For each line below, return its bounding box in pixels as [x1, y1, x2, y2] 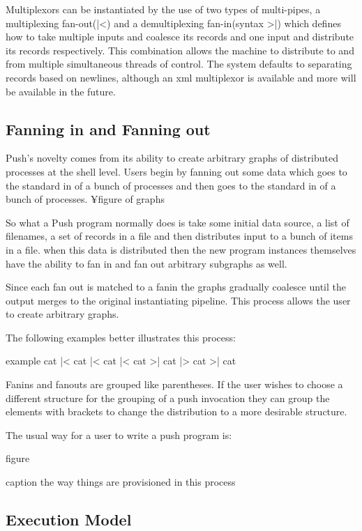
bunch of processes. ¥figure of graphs [6, 192, 165, 206]
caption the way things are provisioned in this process [6, 475, 236, 489]
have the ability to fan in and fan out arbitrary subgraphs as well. [6, 256, 287, 270]
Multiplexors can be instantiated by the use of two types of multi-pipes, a [6, 2, 321, 16]
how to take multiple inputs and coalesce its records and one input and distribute [6, 29, 354, 44]
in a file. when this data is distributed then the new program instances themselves [6, 242, 356, 256]
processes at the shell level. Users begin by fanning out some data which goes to [6, 164, 347, 178]
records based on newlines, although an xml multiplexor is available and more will [6, 70, 356, 84]
